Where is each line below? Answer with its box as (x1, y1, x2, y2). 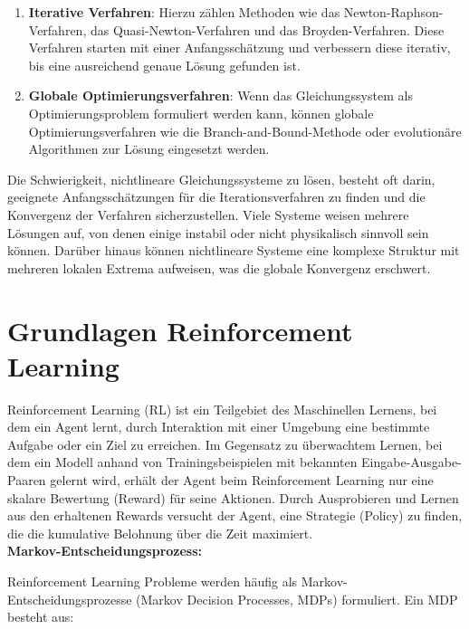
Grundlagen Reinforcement (7, 311, 353, 348)
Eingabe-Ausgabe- (361, 453, 462, 472)
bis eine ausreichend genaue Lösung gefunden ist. (28, 55, 301, 74)
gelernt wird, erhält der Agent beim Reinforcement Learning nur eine (50, 471, 434, 489)
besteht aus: (7, 607, 74, 626)
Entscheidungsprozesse (7, 589, 132, 608)
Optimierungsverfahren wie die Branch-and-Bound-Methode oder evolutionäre (28, 121, 462, 140)
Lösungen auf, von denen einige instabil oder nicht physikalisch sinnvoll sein (7, 223, 429, 242)
